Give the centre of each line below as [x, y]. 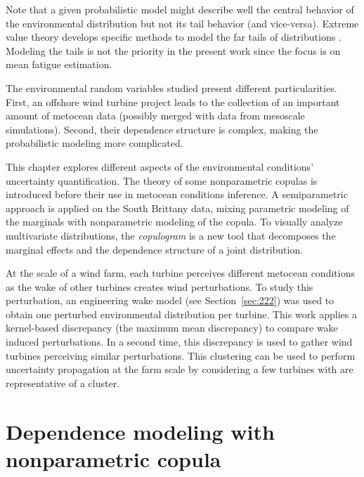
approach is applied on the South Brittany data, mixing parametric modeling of [177, 208]
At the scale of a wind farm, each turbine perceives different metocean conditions [180, 273]
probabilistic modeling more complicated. [95, 143]
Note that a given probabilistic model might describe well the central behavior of [180, 9]
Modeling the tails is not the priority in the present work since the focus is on [173, 50]
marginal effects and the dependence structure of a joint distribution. [155, 249]
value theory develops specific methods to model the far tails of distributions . [174, 37]
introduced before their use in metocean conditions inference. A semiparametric [177, 194]
